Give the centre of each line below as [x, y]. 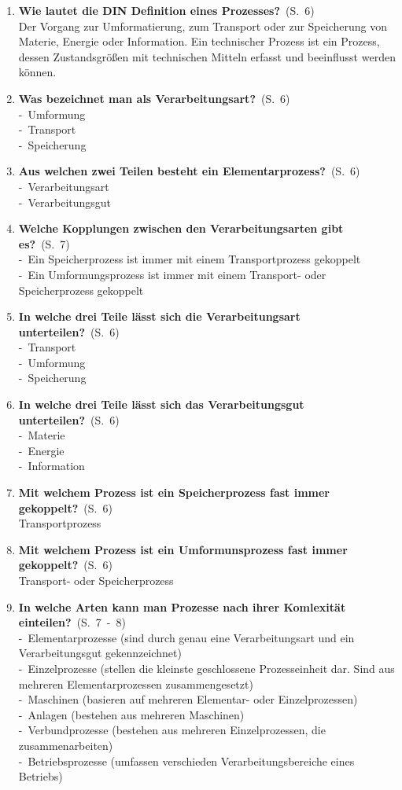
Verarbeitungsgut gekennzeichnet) [100, 653]
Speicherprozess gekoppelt [81, 290]
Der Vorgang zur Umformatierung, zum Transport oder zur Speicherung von [203, 26]
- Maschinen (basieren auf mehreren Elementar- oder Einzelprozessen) [188, 699]
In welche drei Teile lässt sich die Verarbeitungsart [159, 316]
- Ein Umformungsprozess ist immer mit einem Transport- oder [172, 274]
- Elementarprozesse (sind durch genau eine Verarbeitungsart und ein [186, 637]
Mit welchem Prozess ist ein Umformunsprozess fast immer [183, 549]
